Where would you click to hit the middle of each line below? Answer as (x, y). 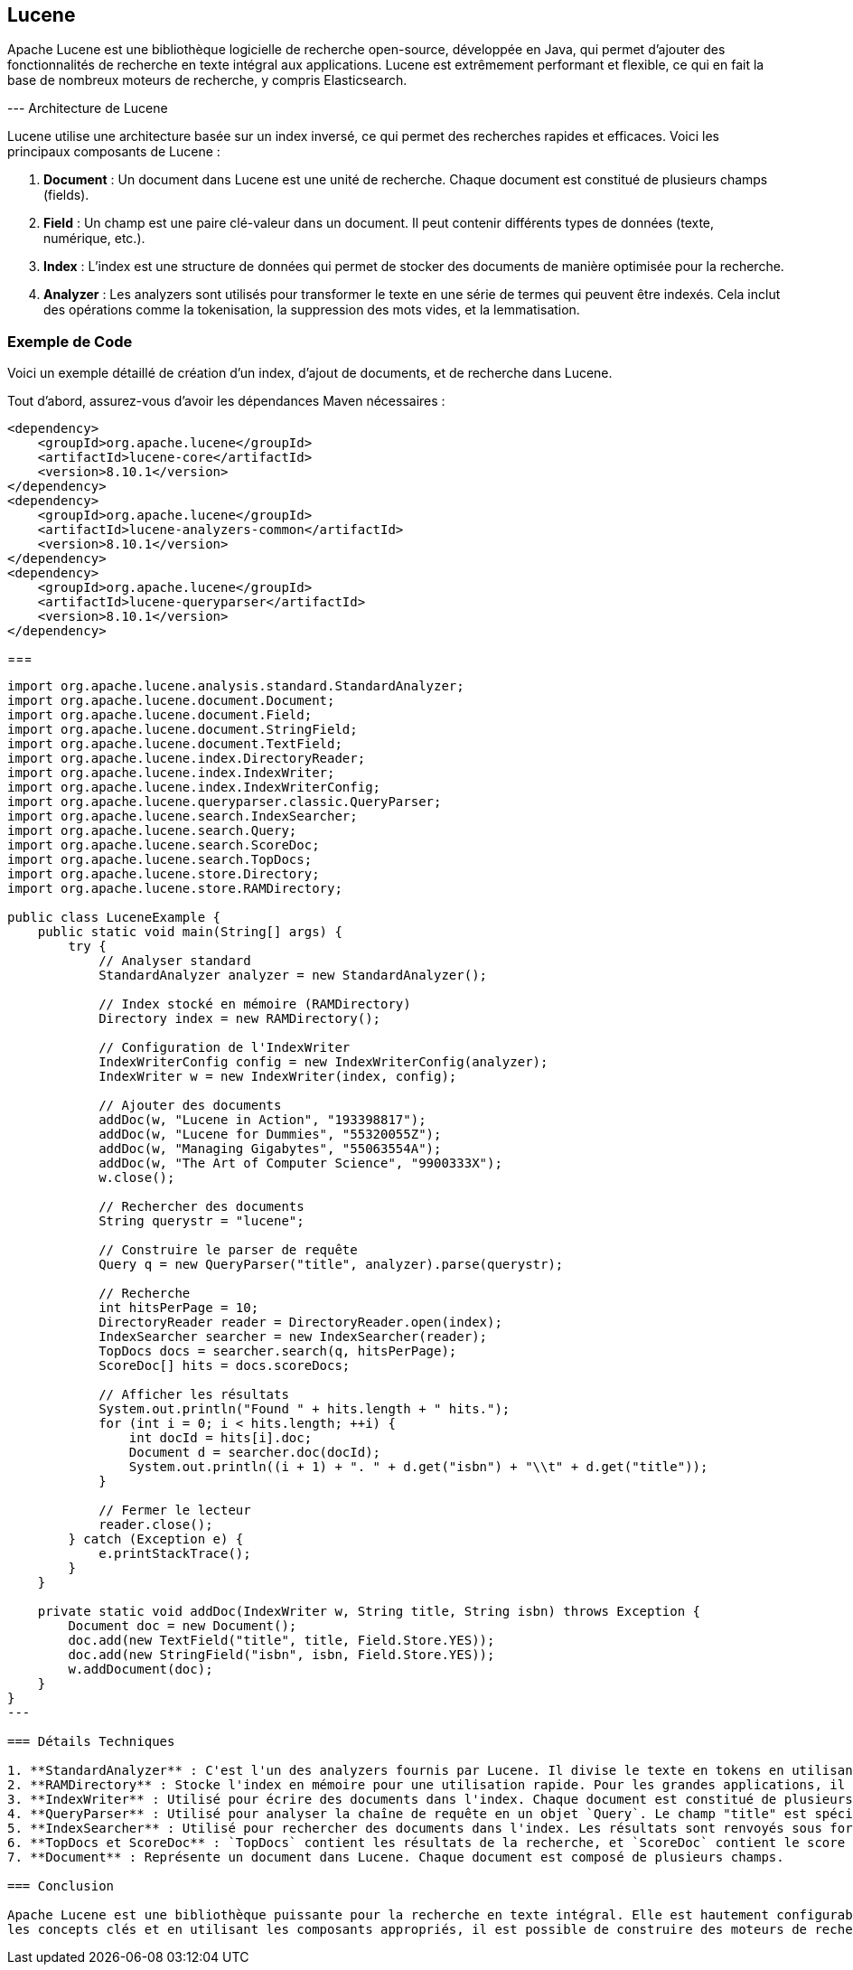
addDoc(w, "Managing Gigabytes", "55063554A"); (270, 1149)
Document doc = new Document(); (183, 1626)
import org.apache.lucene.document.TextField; (175, 744)
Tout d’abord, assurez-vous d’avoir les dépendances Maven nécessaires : (226, 401)
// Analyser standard (175, 961)
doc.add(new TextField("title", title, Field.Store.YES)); (281, 1641)
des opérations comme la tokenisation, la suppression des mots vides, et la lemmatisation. (312, 310)
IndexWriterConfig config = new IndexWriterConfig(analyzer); (323, 1062)
